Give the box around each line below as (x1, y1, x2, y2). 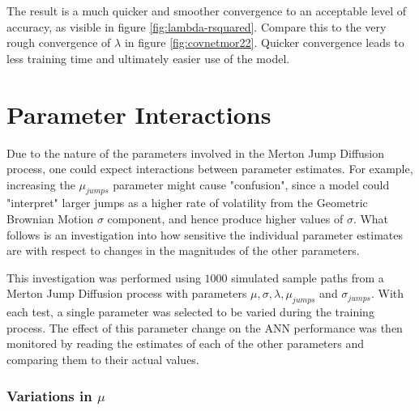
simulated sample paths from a (231, 269, 384, 286)
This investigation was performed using (6, 269, 201, 286)
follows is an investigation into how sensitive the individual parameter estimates (6, 226, 404, 243)
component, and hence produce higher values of (107, 210, 344, 227)
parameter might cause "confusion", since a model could (113, 176, 390, 193)
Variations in (6, 385, 92, 405)
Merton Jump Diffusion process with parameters (6, 285, 247, 302)
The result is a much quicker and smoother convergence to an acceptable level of (6, 2, 407, 19)
